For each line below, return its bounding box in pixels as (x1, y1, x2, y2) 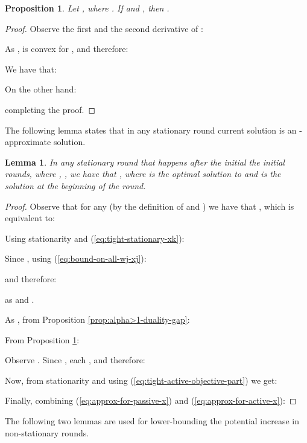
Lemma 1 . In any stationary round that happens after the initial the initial (5, 155, 285, 168)
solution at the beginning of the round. (5, 179, 146, 192)
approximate (5, 135, 51, 148)
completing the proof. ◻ (5, 103, 96, 115)
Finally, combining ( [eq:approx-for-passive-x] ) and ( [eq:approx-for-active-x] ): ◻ (5, 394, 297, 407)
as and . (5, 293, 34, 305)
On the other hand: (5, 83, 77, 95)
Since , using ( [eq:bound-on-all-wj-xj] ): (5, 252, 147, 265)
